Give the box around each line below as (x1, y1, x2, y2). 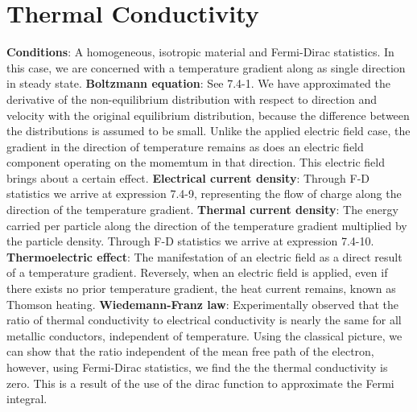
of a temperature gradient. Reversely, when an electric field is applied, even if (6, 264, 388, 281)
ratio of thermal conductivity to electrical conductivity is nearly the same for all (6, 311, 402, 328)
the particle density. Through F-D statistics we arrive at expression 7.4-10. (6, 233, 374, 249)
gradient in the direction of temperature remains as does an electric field (6, 138, 364, 154)
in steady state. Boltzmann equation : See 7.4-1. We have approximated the (6, 75, 390, 92)
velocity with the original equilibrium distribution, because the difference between (6, 106, 410, 123)
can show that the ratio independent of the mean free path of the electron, (6, 343, 374, 360)
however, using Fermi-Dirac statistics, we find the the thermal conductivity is (6, 359, 388, 375)
